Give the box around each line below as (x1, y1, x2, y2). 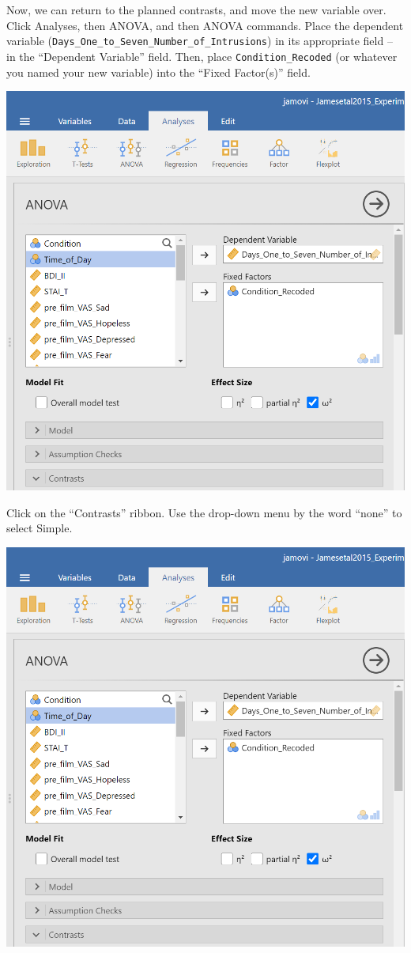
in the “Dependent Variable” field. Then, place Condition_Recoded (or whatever (6, 47, 398, 64)
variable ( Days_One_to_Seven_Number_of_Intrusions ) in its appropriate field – (6, 32, 393, 49)
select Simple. (6, 520, 73, 536)
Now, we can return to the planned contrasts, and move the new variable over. (6, 2, 386, 17)
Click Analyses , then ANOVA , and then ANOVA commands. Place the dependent (6, 17, 404, 33)
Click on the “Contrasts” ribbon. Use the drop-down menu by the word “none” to (6, 504, 402, 520)
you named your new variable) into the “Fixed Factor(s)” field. (6, 63, 311, 80)
